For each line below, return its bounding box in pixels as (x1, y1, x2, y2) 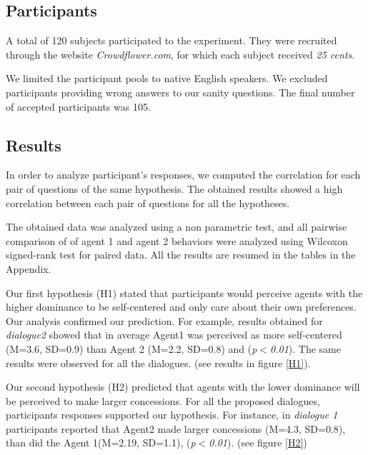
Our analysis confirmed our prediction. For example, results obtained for (6, 313, 323, 328)
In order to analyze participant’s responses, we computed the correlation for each (6, 167, 361, 182)
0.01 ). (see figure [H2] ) (209, 435, 307, 450)
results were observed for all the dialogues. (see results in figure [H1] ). (6, 355, 311, 370)
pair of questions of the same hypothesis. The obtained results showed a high (6, 181, 343, 196)
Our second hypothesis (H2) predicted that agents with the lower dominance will (6, 379, 360, 394)
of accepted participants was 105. (6, 99, 151, 114)
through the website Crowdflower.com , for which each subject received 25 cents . (6, 46, 355, 61)
